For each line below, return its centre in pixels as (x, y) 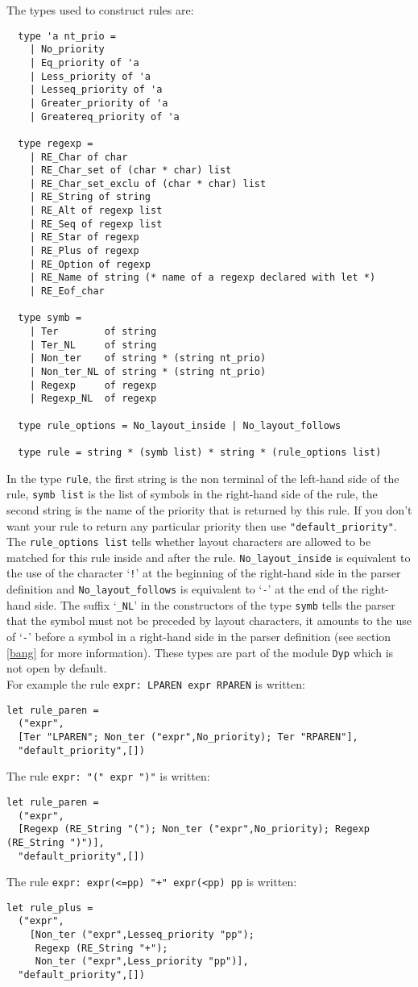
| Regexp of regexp (93, 385)
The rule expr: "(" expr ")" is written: (108, 776)
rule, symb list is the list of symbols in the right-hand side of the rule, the (192, 494)
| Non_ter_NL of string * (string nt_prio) (148, 372)
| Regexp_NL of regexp (93, 399)
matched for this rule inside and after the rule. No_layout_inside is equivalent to (209, 557)
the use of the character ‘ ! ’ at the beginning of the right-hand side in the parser (204, 573)
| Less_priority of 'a (90, 76)
